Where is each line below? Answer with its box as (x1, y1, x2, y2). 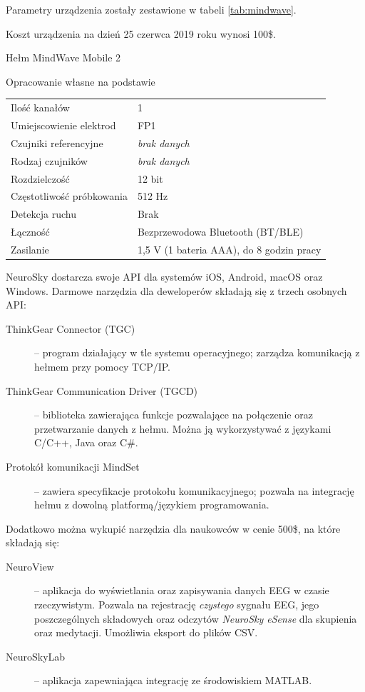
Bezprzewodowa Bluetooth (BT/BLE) (137, 224, 304, 239)
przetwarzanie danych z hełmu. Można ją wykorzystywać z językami (34, 421, 331, 436)
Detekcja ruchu (11, 206, 77, 221)
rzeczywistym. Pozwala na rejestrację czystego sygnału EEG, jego (34, 597, 319, 612)
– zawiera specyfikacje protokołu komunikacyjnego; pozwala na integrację (34, 483, 354, 498)
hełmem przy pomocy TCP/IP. (34, 358, 171, 373)
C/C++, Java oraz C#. (34, 435, 138, 450)
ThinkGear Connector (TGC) (6, 321, 135, 336)
